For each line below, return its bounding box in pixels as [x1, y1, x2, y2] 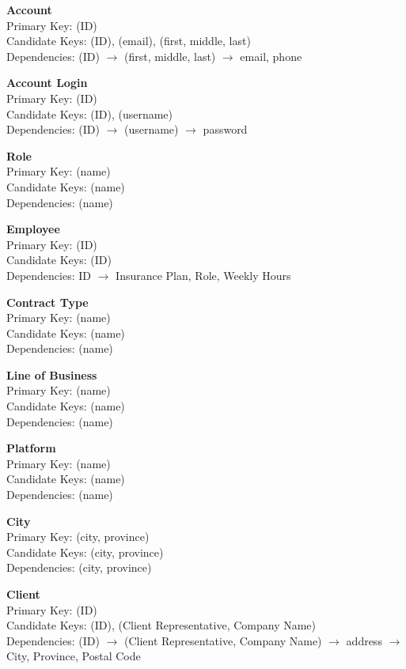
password [203, 121, 248, 138]
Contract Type [6, 293, 89, 310]
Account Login [6, 74, 88, 91]
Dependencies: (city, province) [6, 559, 152, 576]
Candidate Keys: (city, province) [6, 543, 164, 560]
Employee [6, 221, 60, 237]
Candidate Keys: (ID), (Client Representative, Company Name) [6, 617, 317, 633]
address [346, 632, 382, 648]
